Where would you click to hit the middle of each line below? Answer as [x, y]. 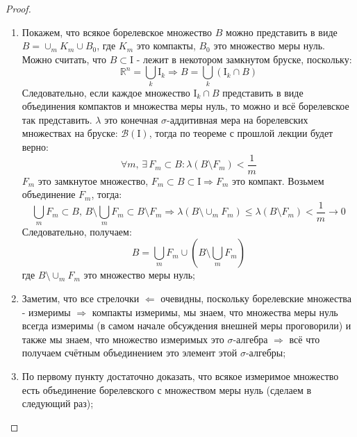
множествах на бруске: [70, 133]
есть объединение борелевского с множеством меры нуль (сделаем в [167, 389]
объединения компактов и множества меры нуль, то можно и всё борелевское [185, 106]
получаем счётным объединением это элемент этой [130, 353]
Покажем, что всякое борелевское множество [117, 32]
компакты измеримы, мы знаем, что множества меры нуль [215, 312]
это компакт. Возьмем [278, 180]
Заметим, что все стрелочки [81, 298]
